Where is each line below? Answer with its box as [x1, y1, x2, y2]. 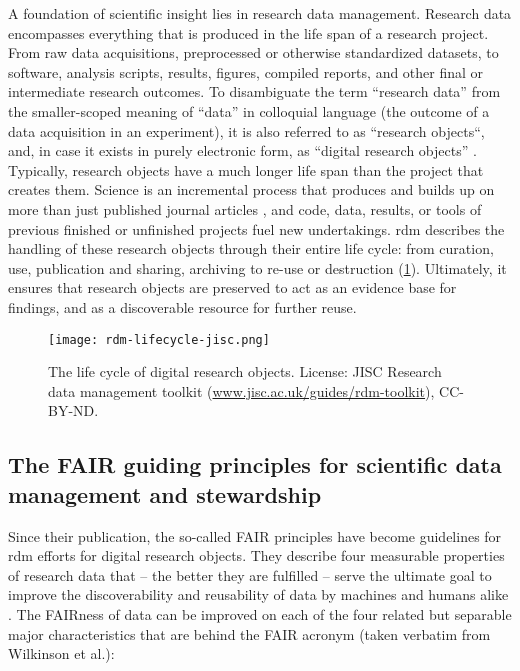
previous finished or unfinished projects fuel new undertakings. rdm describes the [8, 218, 505, 239]
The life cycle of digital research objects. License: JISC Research [48, 361, 442, 382]
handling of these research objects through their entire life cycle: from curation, [8, 238, 494, 259]
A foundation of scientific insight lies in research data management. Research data [8, 3, 512, 23]
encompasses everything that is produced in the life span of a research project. [8, 22, 489, 43]
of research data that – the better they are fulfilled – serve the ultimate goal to [8, 564, 492, 585]
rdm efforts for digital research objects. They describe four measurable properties [8, 545, 505, 566]
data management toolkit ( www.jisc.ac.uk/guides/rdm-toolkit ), [48, 380, 435, 401]
